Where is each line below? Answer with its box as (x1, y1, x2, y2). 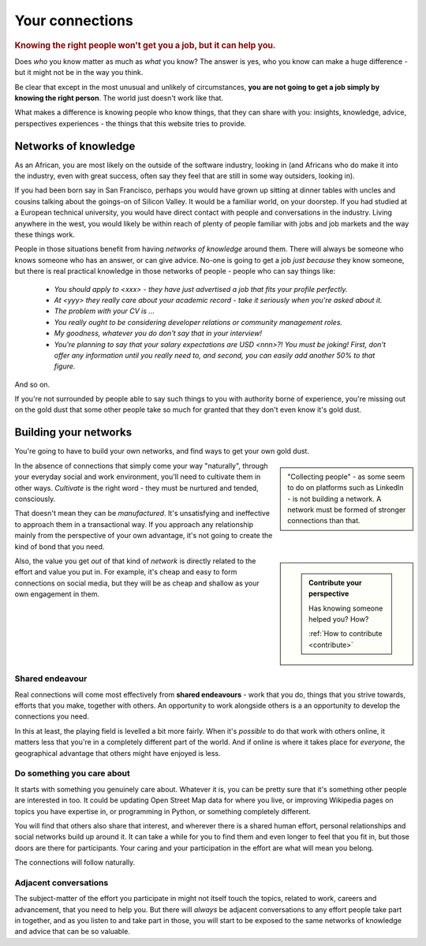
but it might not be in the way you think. (14, 68, 144, 77)
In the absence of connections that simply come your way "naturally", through (14, 461, 268, 470)
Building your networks (14, 426, 133, 439)
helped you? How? (308, 615, 369, 624)
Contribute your (308, 578, 362, 587)
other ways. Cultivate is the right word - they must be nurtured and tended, (14, 483, 260, 492)
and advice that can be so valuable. (14, 927, 130, 937)
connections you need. (14, 712, 90, 721)
